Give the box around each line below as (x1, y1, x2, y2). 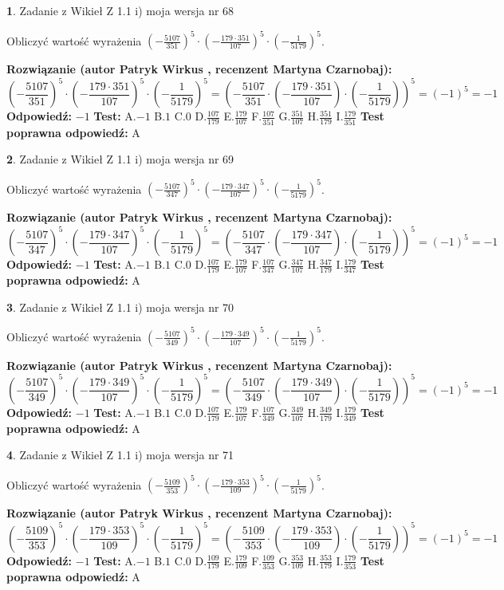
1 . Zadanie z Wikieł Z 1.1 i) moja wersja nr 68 (6, 2, 234, 18)
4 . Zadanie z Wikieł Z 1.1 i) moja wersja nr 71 (6, 446, 234, 463)
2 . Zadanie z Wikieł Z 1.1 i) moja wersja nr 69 (6, 151, 234, 167)
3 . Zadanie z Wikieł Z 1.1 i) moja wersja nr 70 (6, 298, 234, 315)
